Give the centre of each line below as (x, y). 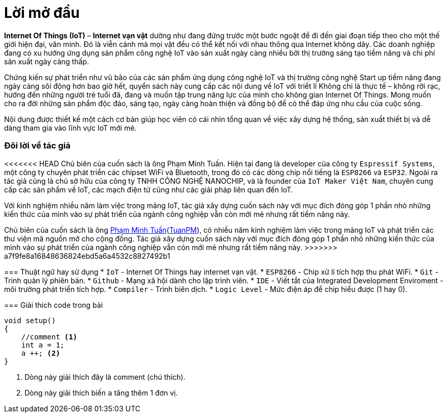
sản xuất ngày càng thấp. (47, 61)
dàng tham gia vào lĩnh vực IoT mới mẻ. (70, 128)
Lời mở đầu (42, 13)
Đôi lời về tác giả (37, 146)
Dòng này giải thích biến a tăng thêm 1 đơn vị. (101, 393)
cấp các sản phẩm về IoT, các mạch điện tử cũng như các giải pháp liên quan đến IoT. (149, 189)
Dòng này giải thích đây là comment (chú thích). (105, 377)
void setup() (30, 320)
